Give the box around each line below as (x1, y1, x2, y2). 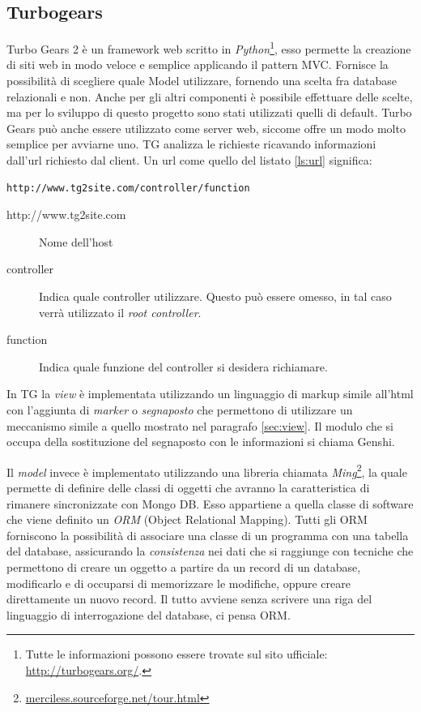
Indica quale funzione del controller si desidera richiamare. (39, 358, 328, 375)
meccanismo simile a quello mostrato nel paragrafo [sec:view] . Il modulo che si (6, 417, 394, 434)
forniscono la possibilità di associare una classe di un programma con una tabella (6, 526, 409, 543)
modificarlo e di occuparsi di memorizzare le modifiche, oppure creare (6, 574, 351, 591)
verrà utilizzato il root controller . (39, 303, 202, 320)
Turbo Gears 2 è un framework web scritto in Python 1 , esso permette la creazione (6, 38, 411, 57)
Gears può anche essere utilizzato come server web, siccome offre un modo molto (6, 119, 406, 136)
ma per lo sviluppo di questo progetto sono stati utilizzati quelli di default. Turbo (6, 104, 412, 121)
